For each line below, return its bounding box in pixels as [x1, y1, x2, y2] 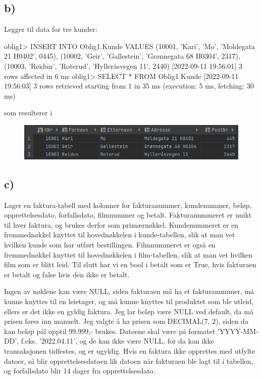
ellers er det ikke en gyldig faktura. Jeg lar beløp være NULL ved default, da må [4, 306, 253, 316]
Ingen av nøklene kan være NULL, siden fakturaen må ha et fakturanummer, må [4, 286, 254, 297]
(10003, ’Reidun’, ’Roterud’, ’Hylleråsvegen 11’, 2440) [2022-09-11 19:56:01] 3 [4, 60, 242, 71]
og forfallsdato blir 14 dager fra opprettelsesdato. [4, 365, 155, 376]
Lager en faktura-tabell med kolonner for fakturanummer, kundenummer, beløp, [4, 199, 252, 210]
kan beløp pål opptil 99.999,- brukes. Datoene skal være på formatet [4, 325, 216, 336]
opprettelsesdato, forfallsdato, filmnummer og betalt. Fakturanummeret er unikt [4, 209, 252, 220]
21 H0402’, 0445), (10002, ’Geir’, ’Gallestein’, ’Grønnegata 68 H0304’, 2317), [4, 51, 240, 61]
